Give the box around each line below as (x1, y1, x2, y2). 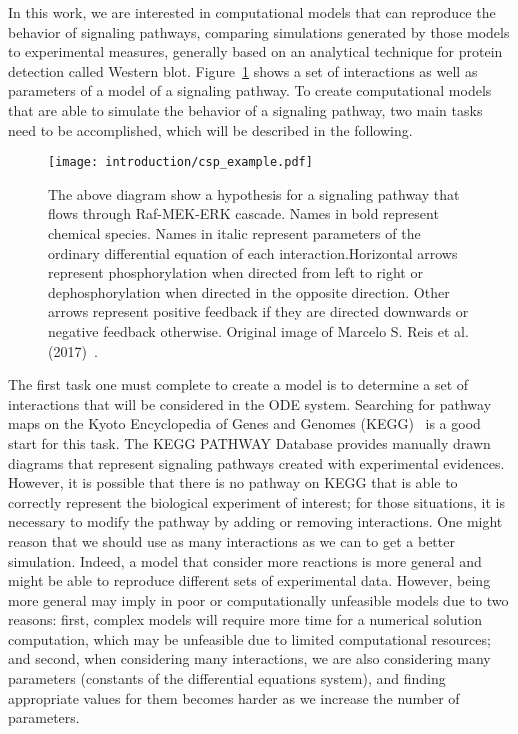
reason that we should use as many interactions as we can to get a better (8, 530, 455, 551)
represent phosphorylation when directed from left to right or (48, 262, 423, 283)
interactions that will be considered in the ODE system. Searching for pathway (8, 393, 492, 414)
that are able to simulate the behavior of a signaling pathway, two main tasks (8, 99, 483, 120)
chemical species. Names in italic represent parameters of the (48, 223, 421, 243)
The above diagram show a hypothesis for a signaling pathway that (48, 183, 460, 204)
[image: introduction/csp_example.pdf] (48, 155, 313, 170)
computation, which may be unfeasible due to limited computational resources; (8, 628, 491, 649)
